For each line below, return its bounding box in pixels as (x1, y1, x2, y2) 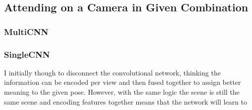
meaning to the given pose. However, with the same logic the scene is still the (4, 87, 240, 97)
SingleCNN (4, 48, 50, 60)
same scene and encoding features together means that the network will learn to (4, 96, 248, 107)
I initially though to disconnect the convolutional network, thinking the (4, 67, 221, 77)
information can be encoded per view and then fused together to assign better (4, 77, 241, 87)
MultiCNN (4, 25, 49, 37)
